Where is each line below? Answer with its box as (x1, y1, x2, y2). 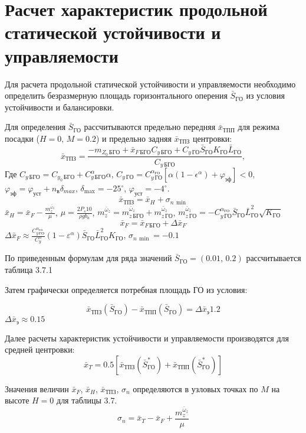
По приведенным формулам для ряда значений (5, 252, 172, 264)
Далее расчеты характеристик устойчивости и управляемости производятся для (5, 331, 289, 344)
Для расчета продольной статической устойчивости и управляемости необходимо (5, 77, 296, 90)
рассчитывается (246, 252, 301, 264)
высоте (5, 394, 29, 406)
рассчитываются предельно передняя (84, 121, 216, 133)
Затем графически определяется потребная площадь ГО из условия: (5, 283, 248, 295)
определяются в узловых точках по (133, 382, 258, 395)
